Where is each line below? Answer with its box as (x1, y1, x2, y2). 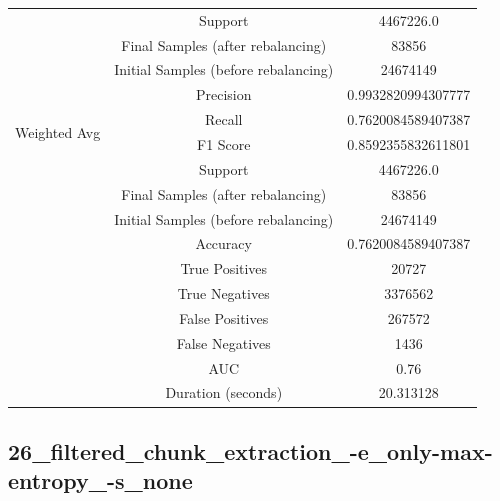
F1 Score (197, 133, 251, 154)
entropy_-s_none (8, 465, 193, 496)
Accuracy (195, 233, 252, 254)
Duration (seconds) (165, 382, 283, 403)
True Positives (180, 258, 268, 279)
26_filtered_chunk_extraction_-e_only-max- (8, 435, 493, 466)
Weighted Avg (15, 121, 101, 142)
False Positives (179, 307, 269, 328)
